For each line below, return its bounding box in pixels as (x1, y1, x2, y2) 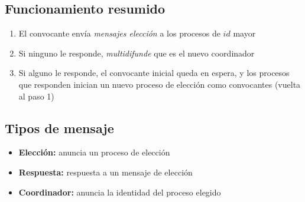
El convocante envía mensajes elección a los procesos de (18, 27, 220, 39)
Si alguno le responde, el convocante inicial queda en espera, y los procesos (18, 67, 290, 79)
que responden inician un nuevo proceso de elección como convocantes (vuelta (18, 78, 301, 90)
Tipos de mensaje (5, 118, 114, 137)
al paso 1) (18, 90, 54, 102)
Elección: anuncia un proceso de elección (18, 146, 170, 158)
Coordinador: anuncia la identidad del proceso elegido (18, 186, 221, 198)
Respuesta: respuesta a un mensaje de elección (18, 165, 193, 178)
